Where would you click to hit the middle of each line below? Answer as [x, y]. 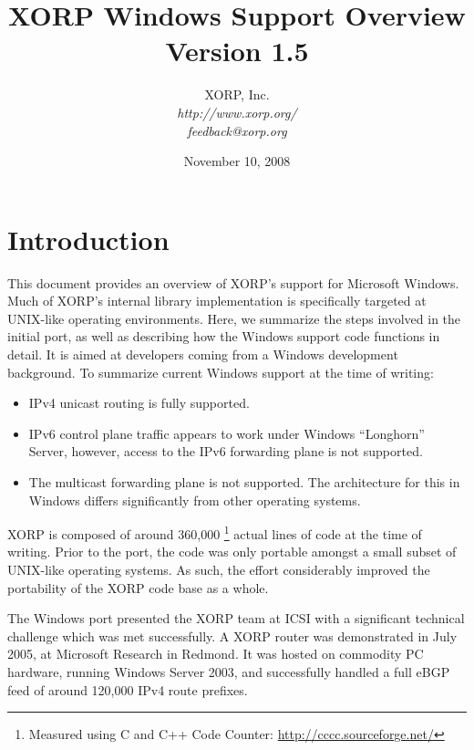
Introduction [88, 239]
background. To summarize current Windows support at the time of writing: [221, 372]
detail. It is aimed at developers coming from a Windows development [203, 354]
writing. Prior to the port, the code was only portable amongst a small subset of [232, 552]
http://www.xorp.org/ [237, 112]
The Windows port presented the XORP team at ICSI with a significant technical [236, 618]
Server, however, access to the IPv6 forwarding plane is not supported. [226, 451]
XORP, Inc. [237, 94]
